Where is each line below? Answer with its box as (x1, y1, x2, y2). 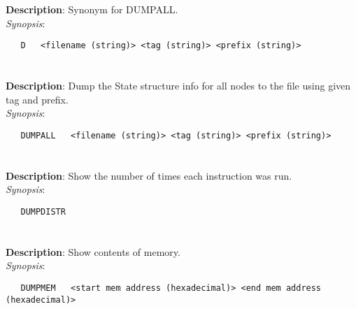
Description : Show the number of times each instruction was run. (6, 168, 292, 182)
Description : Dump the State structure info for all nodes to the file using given (6, 78, 351, 93)
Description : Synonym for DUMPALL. (6, 2, 178, 17)
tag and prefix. (6, 92, 69, 106)
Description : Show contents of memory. (6, 244, 180, 259)
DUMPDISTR (20, 207, 66, 217)
